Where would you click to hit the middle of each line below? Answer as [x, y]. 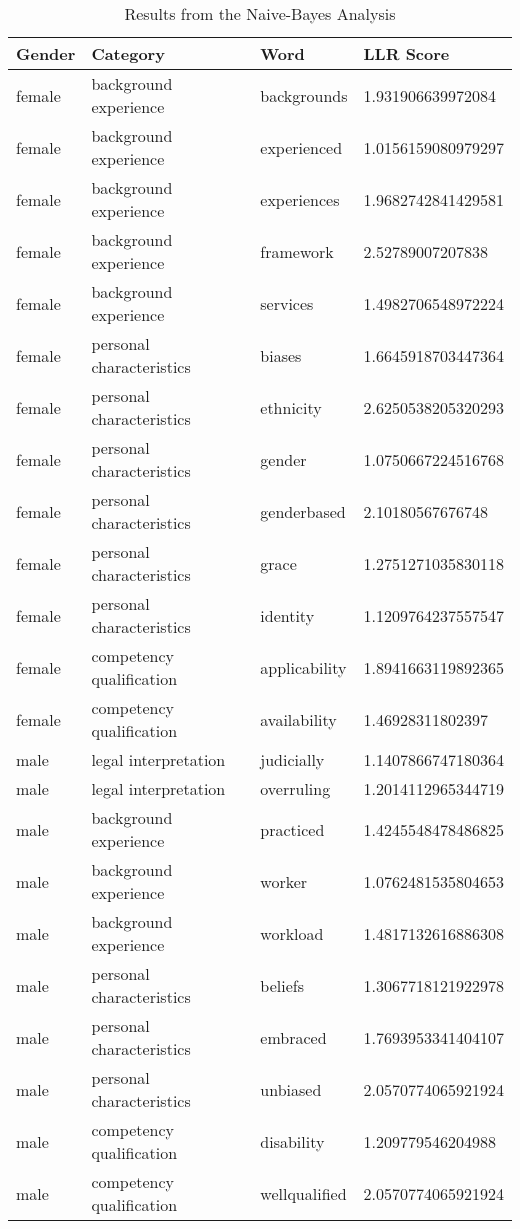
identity [287, 615]
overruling [295, 788]
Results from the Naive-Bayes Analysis [260, 13]
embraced [293, 1037]
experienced [301, 147]
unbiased [291, 1089]
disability [292, 1141]
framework [297, 251]
